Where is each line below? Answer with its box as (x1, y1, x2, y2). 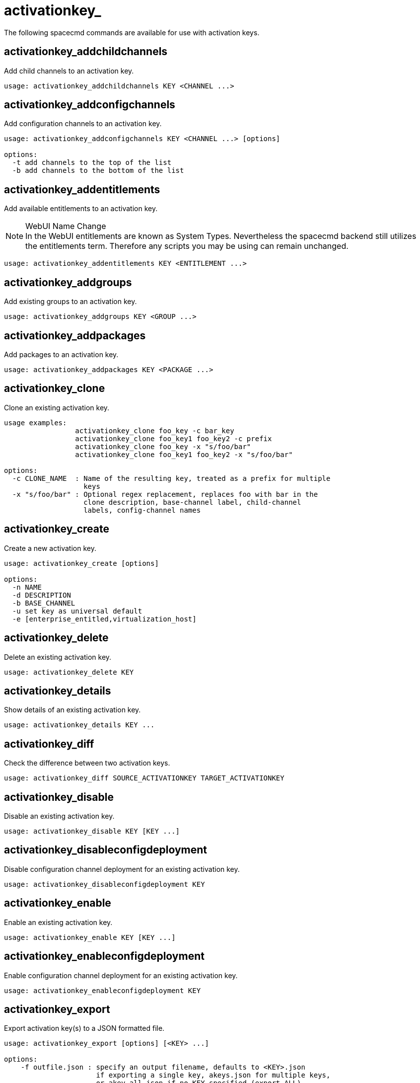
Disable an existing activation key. (4, 812, 115, 821)
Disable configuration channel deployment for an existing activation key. (4, 864, 240, 873)
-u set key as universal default (12, 607, 142, 615)
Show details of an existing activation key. (4, 705, 141, 714)
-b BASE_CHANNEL (12, 599, 75, 607)
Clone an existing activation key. (4, 403, 110, 412)
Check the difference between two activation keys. (4, 759, 170, 768)
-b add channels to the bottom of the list (12, 166, 184, 175)
